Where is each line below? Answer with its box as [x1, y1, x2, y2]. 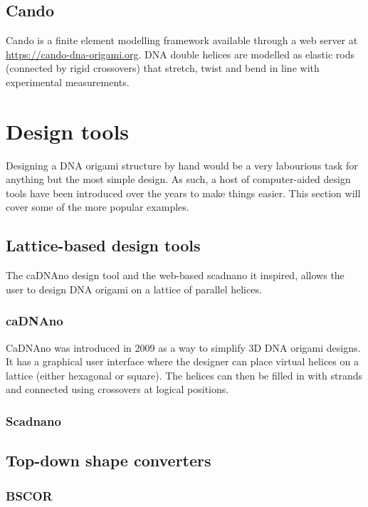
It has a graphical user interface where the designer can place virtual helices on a [6, 354, 359, 369]
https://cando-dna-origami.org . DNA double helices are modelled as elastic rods [6, 46, 354, 61]
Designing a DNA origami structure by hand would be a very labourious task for [6, 157, 358, 172]
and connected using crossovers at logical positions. [6, 382, 229, 397]
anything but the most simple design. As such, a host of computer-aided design [6, 172, 351, 187]
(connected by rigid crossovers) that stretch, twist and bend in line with [6, 61, 320, 75]
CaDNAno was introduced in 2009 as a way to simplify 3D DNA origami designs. [6, 340, 361, 355]
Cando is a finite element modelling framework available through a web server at [6, 33, 358, 48]
